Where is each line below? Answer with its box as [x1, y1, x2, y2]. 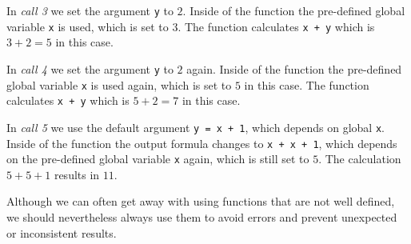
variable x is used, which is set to [6, 18, 169, 34]
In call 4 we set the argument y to [6, 60, 174, 77]
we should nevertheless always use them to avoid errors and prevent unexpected [6, 209, 397, 226]
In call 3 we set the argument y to [6, 2, 174, 18]
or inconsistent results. [6, 224, 117, 241]
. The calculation [318, 150, 401, 167]
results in [54, 166, 100, 182]
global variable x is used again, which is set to [6, 76, 232, 93]
